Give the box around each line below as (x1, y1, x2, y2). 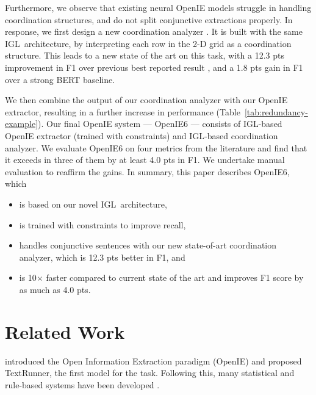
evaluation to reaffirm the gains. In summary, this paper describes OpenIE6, (5, 165, 290, 178)
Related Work (5, 319, 125, 344)
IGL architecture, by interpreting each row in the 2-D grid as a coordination (5, 37, 292, 49)
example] (5, 117, 38, 130)
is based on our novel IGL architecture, (19, 197, 167, 210)
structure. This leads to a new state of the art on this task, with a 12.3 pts (5, 49, 284, 62)
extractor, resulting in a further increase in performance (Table (5, 105, 240, 118)
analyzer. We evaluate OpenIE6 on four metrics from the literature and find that (5, 141, 307, 154)
